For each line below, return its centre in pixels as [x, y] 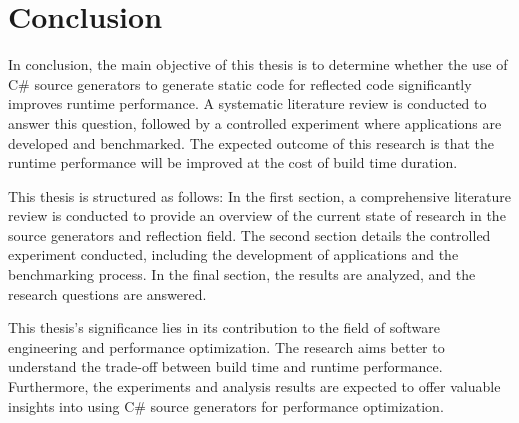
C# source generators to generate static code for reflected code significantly [240, 83]
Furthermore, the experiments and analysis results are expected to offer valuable [254, 386]
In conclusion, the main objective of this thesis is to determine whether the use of [258, 64]
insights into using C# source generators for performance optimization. [226, 405]
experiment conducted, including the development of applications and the [233, 254]
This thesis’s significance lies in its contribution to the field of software [224, 327]
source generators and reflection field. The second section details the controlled [249, 234]
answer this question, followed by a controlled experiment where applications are [255, 122]
